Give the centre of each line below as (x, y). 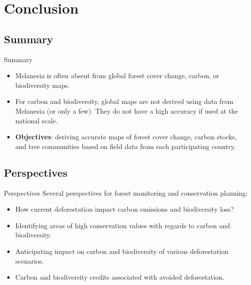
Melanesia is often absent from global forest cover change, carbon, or (117, 75)
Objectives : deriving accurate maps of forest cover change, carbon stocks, (126, 137)
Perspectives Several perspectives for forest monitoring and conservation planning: (126, 193)
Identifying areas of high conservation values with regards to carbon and (123, 225)
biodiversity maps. (42, 85)
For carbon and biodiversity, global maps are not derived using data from (124, 101)
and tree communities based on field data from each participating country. (125, 146)
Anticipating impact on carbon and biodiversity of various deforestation (122, 251)
